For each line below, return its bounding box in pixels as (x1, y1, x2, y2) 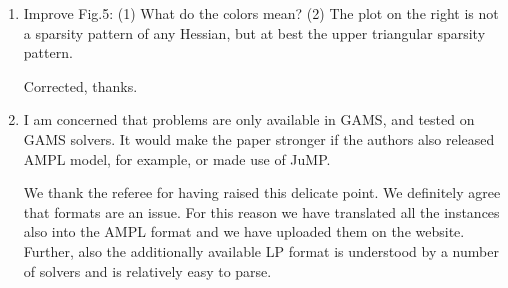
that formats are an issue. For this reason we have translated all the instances (23, 201, 500, 222)
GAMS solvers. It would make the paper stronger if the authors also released (23, 128, 495, 149)
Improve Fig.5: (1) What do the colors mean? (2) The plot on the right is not (23, 3, 499, 23)
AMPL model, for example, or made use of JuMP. (23, 148, 331, 169)
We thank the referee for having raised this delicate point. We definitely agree (23, 182, 501, 203)
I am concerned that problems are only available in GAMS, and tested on (23, 109, 475, 130)
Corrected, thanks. (23, 75, 138, 96)
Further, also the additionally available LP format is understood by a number (23, 240, 499, 261)
